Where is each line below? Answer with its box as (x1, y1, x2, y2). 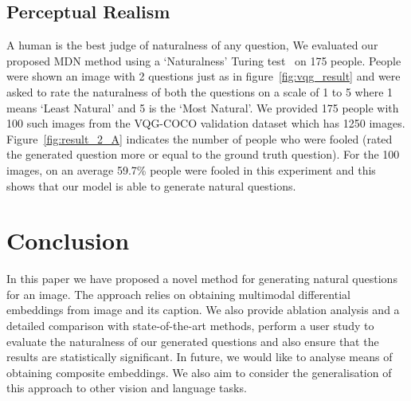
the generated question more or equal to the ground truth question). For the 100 (6, 146, 400, 163)
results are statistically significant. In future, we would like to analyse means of (6, 348, 393, 365)
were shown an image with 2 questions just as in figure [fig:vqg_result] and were (6, 68, 401, 85)
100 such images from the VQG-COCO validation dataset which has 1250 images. (6, 115, 405, 132)
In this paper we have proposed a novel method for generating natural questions (6, 270, 397, 287)
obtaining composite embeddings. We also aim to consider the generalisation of (6, 364, 392, 380)
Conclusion (6, 224, 130, 257)
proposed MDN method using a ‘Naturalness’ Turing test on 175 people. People (6, 52, 401, 69)
